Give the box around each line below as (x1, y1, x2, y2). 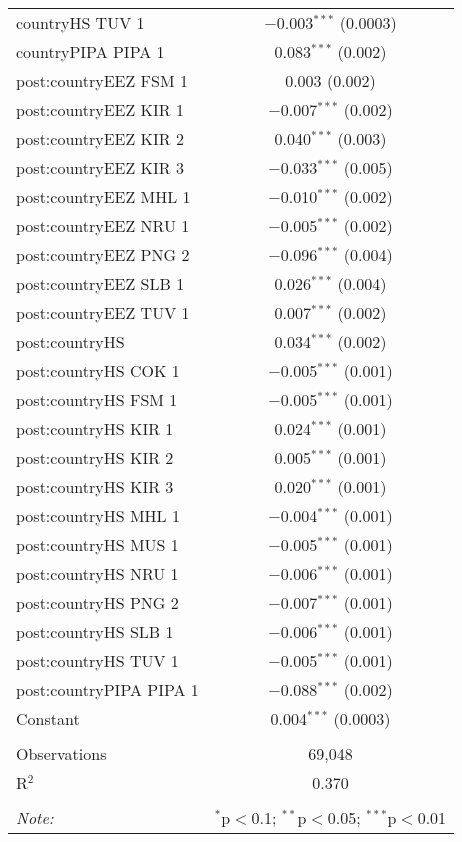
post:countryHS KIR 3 (16, 475, 174, 498)
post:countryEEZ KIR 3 (16, 156, 184, 179)
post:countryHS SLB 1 (16, 620, 174, 643)
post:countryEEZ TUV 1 (16, 301, 190, 324)
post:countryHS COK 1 (16, 359, 180, 382)
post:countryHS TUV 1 (16, 649, 179, 672)
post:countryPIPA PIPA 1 (16, 678, 199, 701)
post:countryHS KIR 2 (16, 446, 174, 469)
